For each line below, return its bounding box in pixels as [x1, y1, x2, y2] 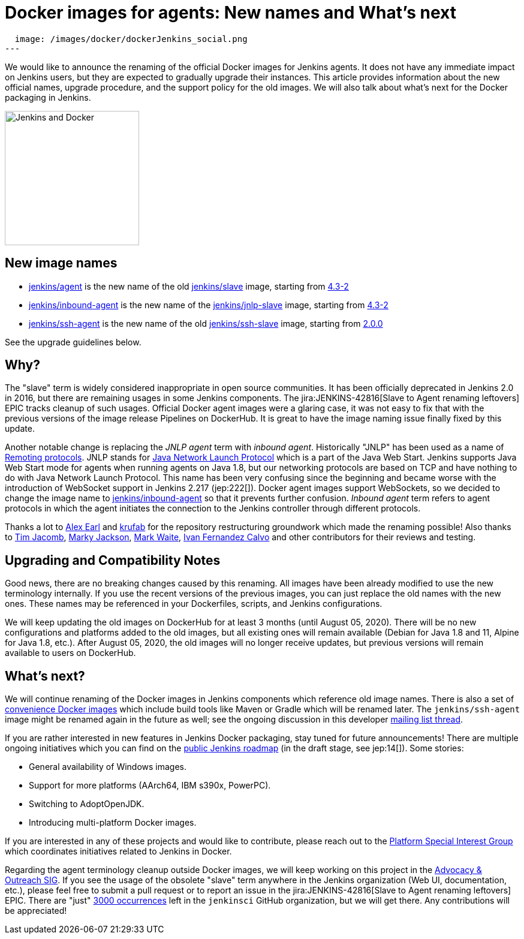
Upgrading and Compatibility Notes [5, 552, 221, 568]
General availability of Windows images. [29, 762, 187, 772]
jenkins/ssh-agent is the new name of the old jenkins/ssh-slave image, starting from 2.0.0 [29, 318, 383, 329]
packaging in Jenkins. [5, 92, 91, 103]
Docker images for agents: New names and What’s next [5, 2, 456, 23]
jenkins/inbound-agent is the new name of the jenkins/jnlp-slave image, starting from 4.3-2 [29, 299, 389, 310]
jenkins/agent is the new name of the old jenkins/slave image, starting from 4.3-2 [29, 281, 349, 291]
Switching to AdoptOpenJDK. [29, 799, 144, 809]
